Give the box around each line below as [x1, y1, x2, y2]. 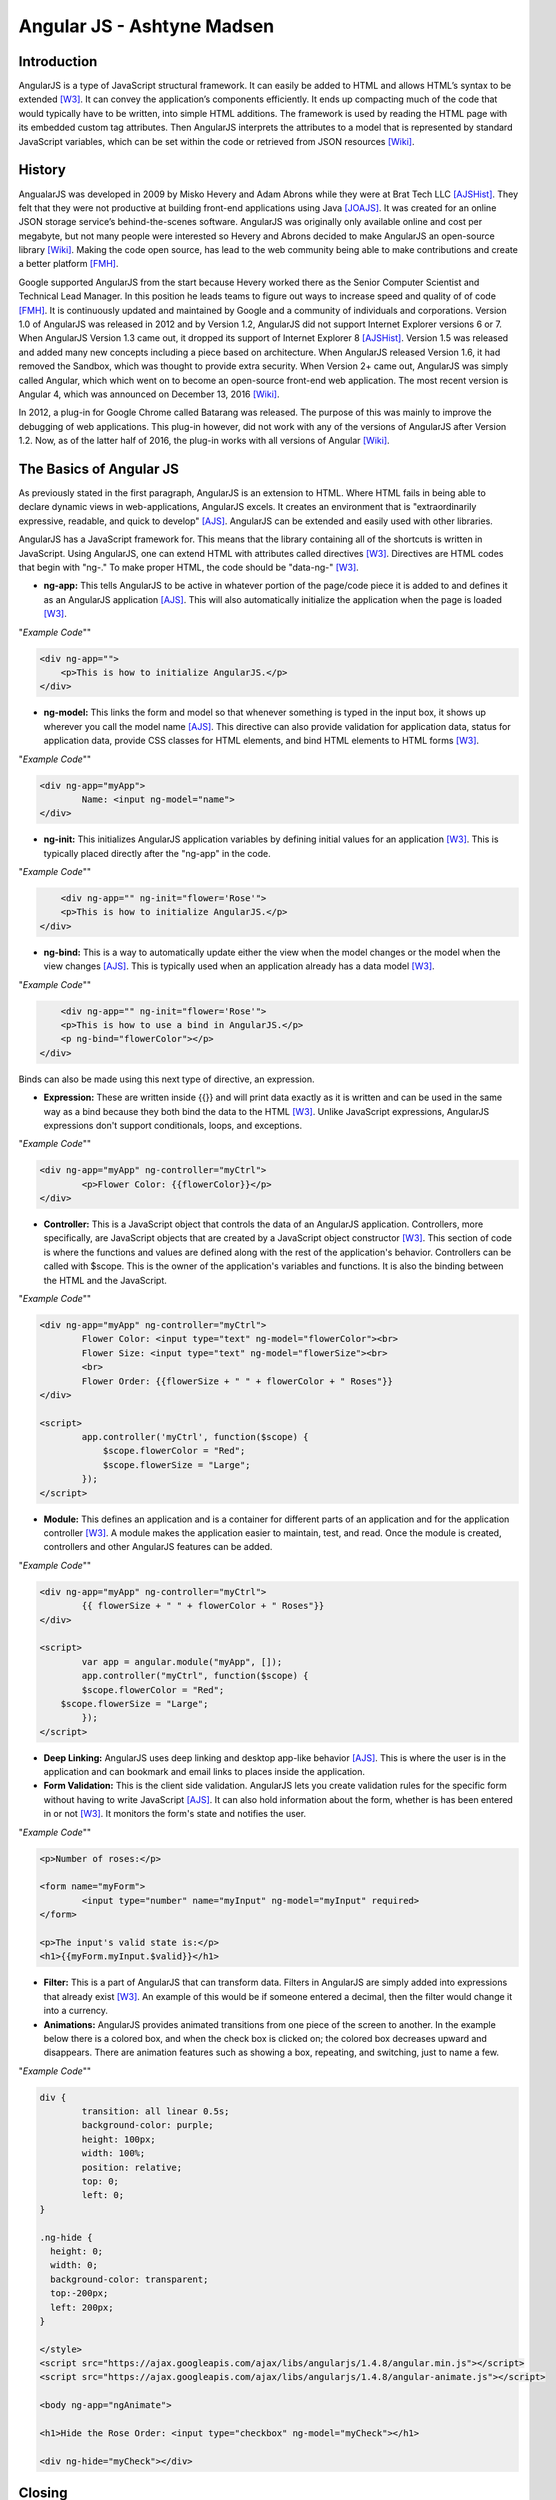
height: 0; [50, 2245, 104, 2257]
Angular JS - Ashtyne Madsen [18, 15, 275, 37]
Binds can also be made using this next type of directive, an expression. [18, 1073, 315, 1085]
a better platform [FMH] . [18, 258, 119, 270]
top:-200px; [50, 2288, 109, 2299]
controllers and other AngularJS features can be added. [43, 1541, 273, 1553]
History [18, 161, 67, 179]
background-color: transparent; [50, 2273, 209, 2285]
